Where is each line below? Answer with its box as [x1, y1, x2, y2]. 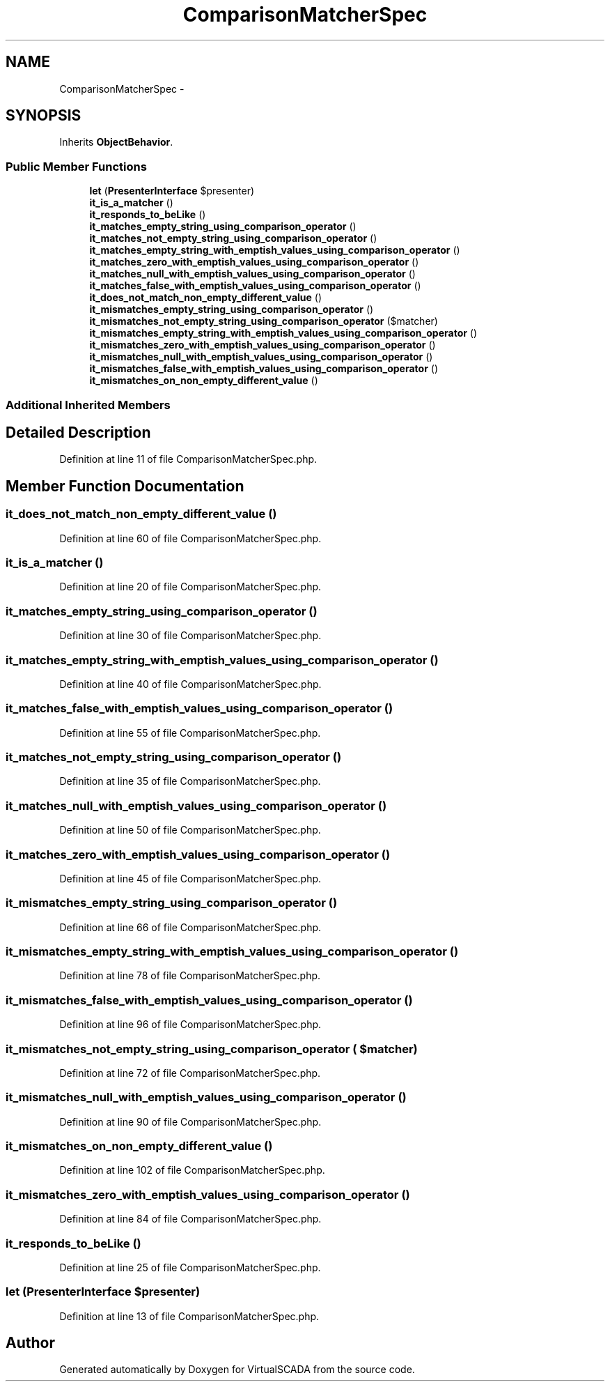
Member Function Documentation [6, 477, 244, 495]
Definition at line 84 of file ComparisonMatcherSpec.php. [59, 1213, 322, 1225]
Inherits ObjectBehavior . [59, 136, 173, 148]
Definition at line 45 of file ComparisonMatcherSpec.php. [59, 872, 322, 884]
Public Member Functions [6, 159, 147, 174]
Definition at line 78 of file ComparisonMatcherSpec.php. [59, 970, 321, 982]
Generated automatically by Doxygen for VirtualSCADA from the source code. [59, 1363, 415, 1376]
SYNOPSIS [6, 107, 81, 125]
